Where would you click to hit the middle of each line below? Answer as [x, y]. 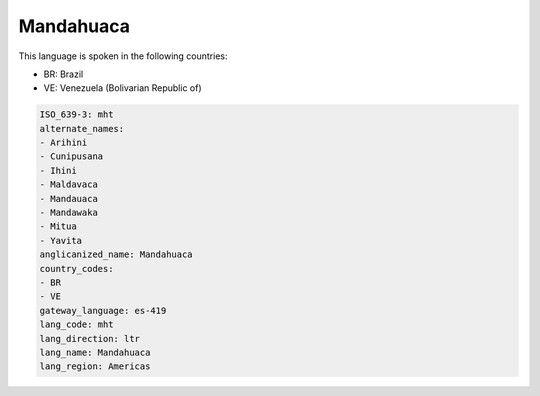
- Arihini [63, 143]
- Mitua [58, 226]
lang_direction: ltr [89, 338]
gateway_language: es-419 [103, 310]
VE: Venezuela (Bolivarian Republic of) [122, 88]
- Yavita [61, 240]
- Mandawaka [69, 213]
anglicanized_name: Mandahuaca [116, 254]
